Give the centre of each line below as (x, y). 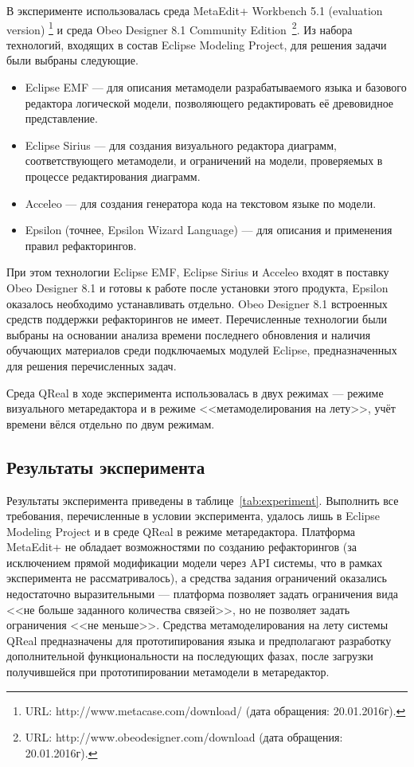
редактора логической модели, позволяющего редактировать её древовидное (209, 102)
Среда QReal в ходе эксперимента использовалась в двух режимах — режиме (195, 392)
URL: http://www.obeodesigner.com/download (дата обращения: (184, 737)
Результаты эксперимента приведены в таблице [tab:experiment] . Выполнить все (203, 500)
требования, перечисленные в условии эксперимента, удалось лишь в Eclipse (193, 516)
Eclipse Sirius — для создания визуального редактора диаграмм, (181, 145)
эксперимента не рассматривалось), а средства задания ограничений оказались (197, 578)
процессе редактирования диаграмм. (113, 176)
